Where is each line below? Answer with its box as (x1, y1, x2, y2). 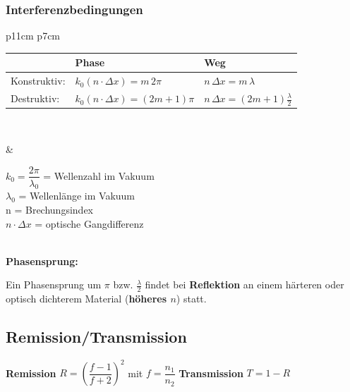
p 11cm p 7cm (6, 28, 61, 43)
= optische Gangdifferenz (35, 216, 144, 231)
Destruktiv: (11, 91, 60, 106)
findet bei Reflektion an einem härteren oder (145, 277, 344, 292)
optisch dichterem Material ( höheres (6, 291, 167, 306)
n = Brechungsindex (6, 202, 93, 216)
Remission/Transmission (6, 326, 187, 348)
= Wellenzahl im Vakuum (43, 168, 155, 183)
